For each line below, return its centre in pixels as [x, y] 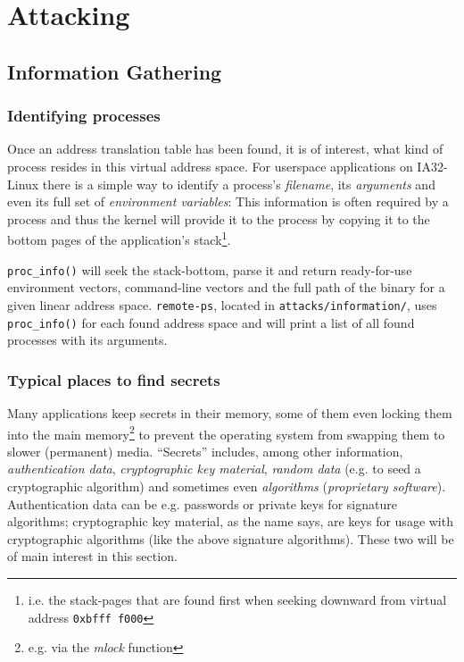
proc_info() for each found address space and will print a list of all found [211, 322]
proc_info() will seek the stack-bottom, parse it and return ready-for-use [210, 269]
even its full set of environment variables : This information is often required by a [228, 201]
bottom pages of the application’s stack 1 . [119, 238]
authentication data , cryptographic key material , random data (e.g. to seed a [214, 469]
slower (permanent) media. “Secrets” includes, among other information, [205, 451]
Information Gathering [115, 71]
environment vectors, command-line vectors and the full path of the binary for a [226, 287]
